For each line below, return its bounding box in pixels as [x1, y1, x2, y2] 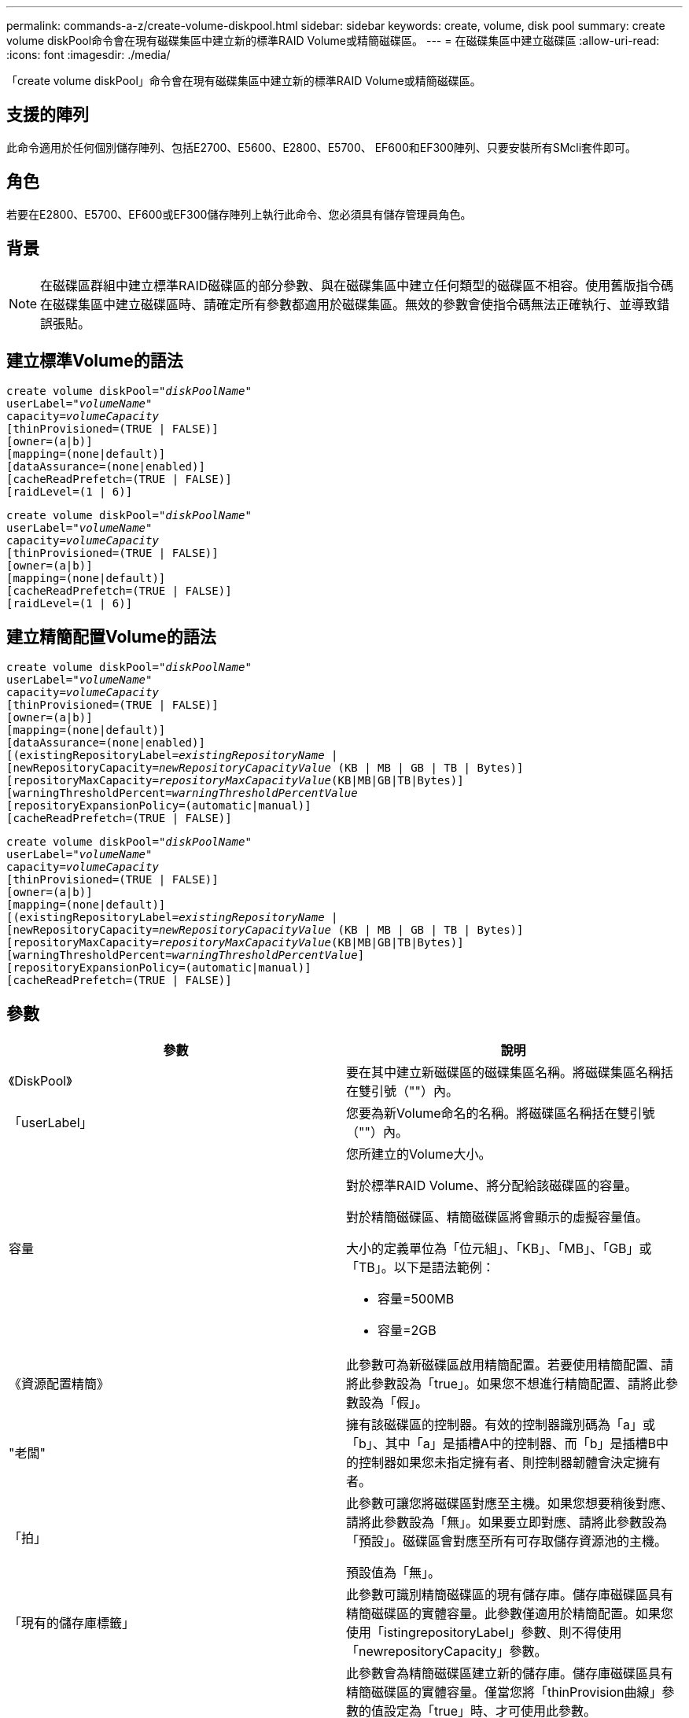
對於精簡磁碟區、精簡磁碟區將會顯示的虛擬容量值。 [346, 1209, 649, 1226]
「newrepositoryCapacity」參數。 [346, 1643, 547, 1660]
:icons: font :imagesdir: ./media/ [6, 48, 171, 61]
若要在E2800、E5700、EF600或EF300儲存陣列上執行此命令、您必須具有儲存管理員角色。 [6, 207, 472, 221]
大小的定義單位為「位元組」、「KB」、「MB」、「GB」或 [346, 1241, 652, 1257]
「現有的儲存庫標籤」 [9, 1615, 135, 1631]
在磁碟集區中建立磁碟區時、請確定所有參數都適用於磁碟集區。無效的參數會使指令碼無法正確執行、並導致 [40, 296, 658, 312]
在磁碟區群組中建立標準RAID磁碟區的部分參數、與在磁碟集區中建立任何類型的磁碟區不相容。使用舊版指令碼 [40, 277, 674, 293]
